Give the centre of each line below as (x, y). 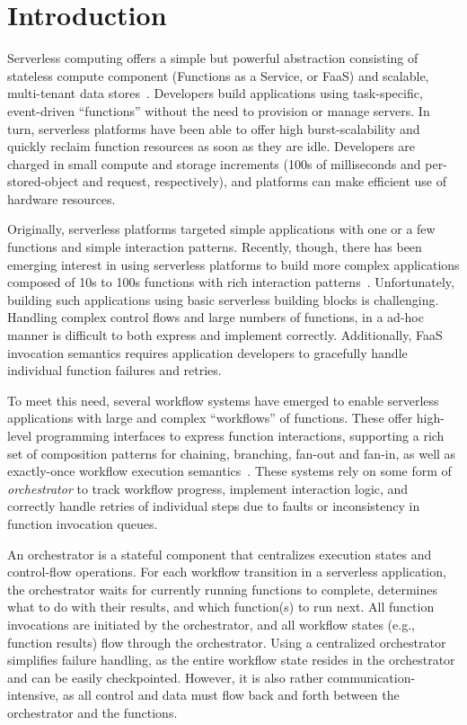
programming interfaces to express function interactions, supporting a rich (240, 435)
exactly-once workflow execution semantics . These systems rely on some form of (229, 471)
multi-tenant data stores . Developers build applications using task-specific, (215, 93)
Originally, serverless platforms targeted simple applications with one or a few (221, 229)
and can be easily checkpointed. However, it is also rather (165, 677)
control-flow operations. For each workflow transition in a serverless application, (227, 572)
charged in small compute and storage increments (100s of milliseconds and (214, 163)
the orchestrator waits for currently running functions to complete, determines (222, 589)
